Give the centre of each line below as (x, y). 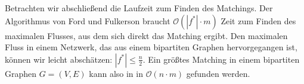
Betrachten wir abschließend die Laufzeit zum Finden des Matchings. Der (139, 8)
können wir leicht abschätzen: (59, 59)
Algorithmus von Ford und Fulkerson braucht (88, 20)
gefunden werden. (218, 73)
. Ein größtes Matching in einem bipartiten (221, 59)
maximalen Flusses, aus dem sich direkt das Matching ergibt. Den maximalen (146, 35)
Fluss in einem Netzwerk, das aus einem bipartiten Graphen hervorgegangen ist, (151, 47)
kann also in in (116, 73)
